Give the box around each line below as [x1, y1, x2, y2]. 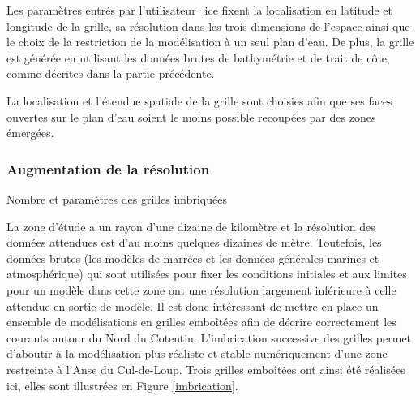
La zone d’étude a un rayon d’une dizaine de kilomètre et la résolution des [6, 217, 375, 234]
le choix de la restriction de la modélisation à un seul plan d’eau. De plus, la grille [6, 33, 414, 50]
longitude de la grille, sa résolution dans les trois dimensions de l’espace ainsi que [6, 17, 410, 34]
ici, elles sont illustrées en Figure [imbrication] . [6, 376, 238, 394]
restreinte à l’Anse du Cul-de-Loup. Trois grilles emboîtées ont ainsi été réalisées [6, 360, 405, 377]
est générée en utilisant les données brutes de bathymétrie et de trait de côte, [6, 49, 390, 66]
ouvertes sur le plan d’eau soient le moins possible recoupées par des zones [6, 108, 376, 125]
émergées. [6, 124, 54, 141]
